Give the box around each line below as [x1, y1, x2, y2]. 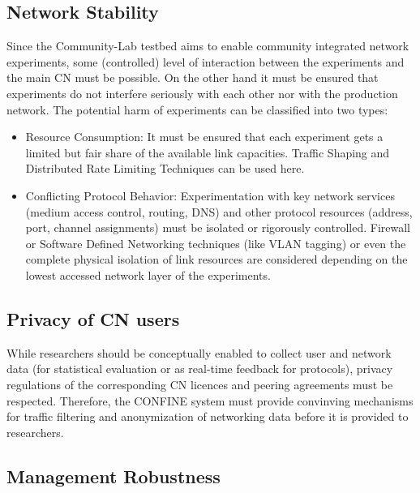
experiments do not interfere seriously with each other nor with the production [6, 84, 398, 101]
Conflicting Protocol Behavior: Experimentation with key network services [25, 186, 395, 204]
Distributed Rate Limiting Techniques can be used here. [25, 160, 305, 177]
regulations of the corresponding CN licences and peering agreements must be [6, 375, 393, 392]
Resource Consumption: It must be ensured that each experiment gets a [25, 128, 384, 145]
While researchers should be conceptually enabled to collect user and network [6, 344, 392, 361]
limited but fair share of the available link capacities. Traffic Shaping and [25, 144, 390, 161]
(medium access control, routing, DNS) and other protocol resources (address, [25, 203, 413, 220]
